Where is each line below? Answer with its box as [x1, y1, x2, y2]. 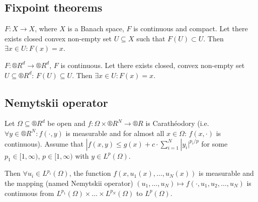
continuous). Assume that [5, 138, 83, 149]
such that [136, 33, 165, 43]
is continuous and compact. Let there [133, 23, 248, 34]
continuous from [5, 187, 54, 198]
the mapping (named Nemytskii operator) [5, 177, 133, 188]
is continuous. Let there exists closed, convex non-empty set [60, 59, 245, 70]
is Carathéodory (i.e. [145, 118, 209, 128]
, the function [69, 168, 111, 178]
